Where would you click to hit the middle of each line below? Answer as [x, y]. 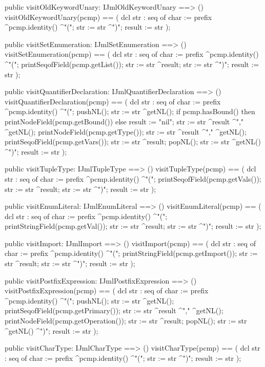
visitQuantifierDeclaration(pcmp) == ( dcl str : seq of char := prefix [113, 101]
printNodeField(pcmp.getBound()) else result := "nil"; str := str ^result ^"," [124, 121]
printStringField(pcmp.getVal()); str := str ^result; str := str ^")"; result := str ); [133, 226]
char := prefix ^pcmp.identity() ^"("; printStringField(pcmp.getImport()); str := [131, 253]
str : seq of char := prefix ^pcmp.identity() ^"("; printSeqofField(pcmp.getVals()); [133, 178]
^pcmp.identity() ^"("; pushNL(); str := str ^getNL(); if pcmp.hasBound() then [130, 111]
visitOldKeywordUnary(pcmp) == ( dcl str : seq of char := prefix [108, 17]
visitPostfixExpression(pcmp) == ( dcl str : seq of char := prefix [107, 290]
